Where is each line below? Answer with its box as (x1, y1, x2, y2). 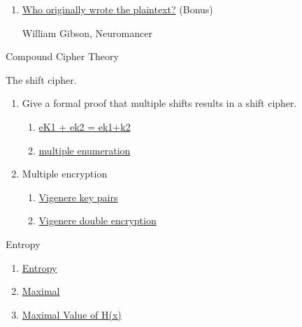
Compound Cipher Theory (6, 49, 119, 64)
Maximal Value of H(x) (22, 307, 122, 321)
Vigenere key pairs (38, 189, 118, 204)
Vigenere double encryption (38, 213, 157, 228)
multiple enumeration (38, 143, 131, 157)
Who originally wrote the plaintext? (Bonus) (22, 2, 213, 16)
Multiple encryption (22, 166, 108, 181)
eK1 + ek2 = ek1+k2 (38, 119, 131, 133)
